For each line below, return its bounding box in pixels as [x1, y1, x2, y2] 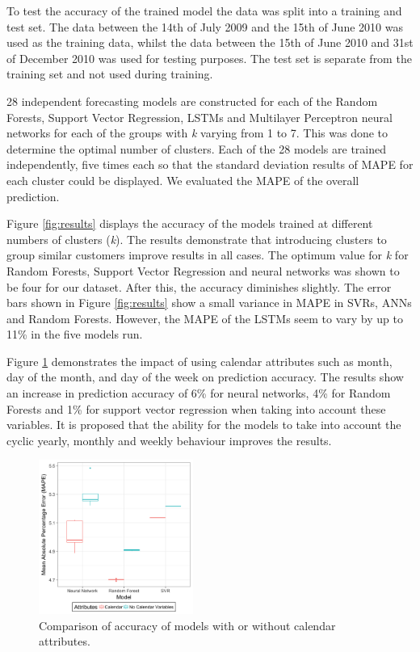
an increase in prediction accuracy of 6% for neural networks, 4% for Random [6, 385, 391, 402]
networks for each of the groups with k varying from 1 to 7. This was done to [6, 124, 388, 141]
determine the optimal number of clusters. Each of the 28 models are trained [6, 140, 386, 157]
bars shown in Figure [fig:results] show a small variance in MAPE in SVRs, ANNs [6, 294, 412, 311]
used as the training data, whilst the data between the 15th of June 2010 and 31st [6, 34, 414, 51]
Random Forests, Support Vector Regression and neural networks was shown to [6, 262, 400, 279]
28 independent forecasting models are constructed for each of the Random [6, 92, 378, 109]
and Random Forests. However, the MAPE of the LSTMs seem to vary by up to [6, 309, 403, 326]
